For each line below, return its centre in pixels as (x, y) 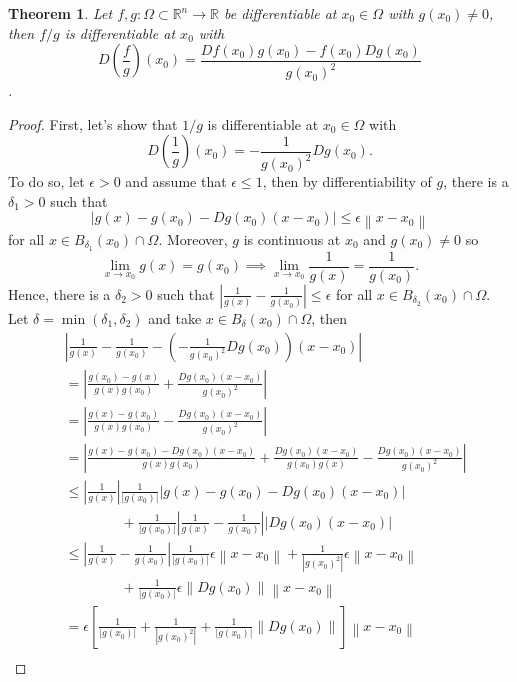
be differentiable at (280, 13)
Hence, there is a (59, 293)
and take (175, 317)
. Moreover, (193, 238)
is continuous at (292, 238)
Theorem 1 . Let (60, 13)
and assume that (176, 181)
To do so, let (46, 181)
